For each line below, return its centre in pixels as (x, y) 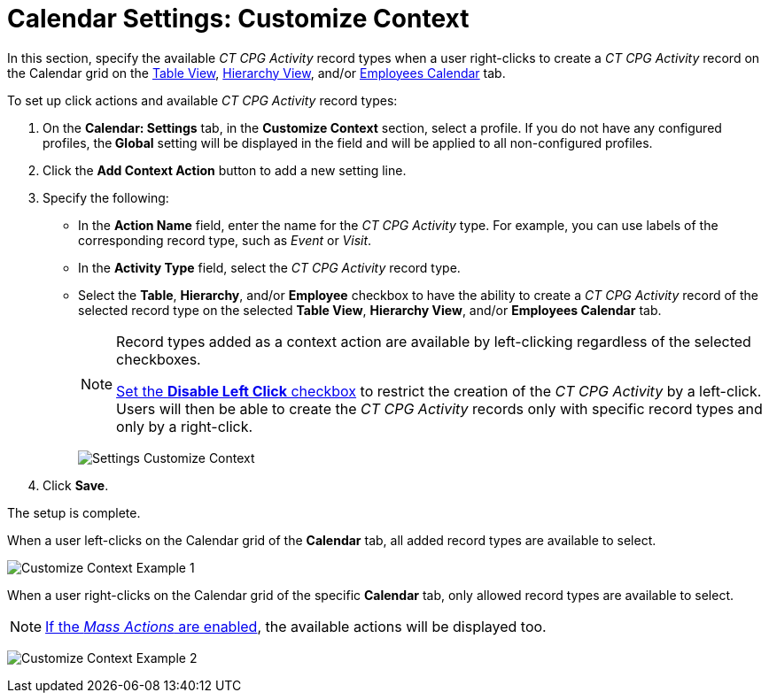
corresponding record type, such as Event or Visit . (225, 240)
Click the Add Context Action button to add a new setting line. (225, 170)
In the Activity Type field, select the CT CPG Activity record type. (269, 267)
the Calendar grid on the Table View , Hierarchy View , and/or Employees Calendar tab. (256, 73)
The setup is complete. (74, 512)
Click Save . (76, 485)
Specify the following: (106, 197)
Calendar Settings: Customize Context (238, 19)
